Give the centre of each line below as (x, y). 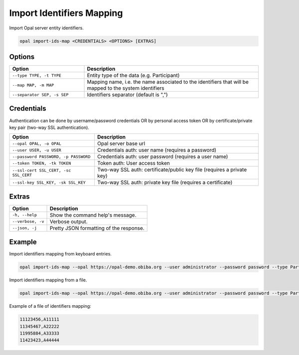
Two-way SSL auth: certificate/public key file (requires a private (172, 170)
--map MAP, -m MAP (33, 85)
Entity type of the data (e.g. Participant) (133, 76)
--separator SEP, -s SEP (40, 95)
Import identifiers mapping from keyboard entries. (61, 254)
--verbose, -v (28, 222)
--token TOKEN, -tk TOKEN (42, 163)
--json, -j (25, 228)
